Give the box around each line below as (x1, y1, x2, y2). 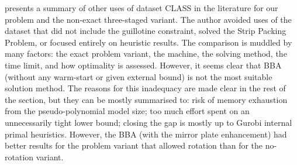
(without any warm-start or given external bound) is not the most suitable (5, 70, 272, 82)
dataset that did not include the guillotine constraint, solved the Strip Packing (5, 25, 286, 37)
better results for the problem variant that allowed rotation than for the (5, 139, 263, 152)
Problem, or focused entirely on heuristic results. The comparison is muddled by (5, 36, 292, 48)
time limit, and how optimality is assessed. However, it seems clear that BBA (5, 59, 282, 71)
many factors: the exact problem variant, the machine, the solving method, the (5, 47, 287, 60)
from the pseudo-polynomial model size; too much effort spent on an (5, 105, 250, 117)
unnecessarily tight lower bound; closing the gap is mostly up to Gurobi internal (5, 116, 292, 128)
